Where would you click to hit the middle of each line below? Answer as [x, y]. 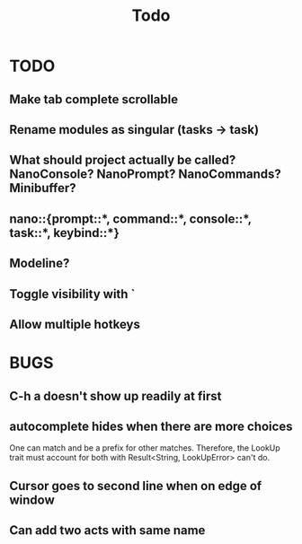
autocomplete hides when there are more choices [151, 426]
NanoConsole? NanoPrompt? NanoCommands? [145, 175]
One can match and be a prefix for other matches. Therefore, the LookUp [145, 448]
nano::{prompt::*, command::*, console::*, [130, 219]
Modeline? [40, 263]
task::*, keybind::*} [64, 233]
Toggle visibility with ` [72, 294]
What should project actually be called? [123, 160]
